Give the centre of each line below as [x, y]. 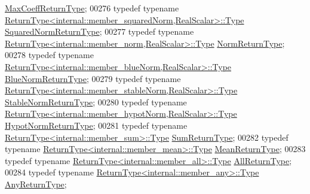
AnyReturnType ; [36, 184]
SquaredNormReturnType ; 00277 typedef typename [99, 31]
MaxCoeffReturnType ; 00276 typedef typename [92, 8]
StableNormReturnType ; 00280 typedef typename [96, 101]
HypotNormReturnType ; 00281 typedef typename [96, 125]
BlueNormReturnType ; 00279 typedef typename [93, 78]
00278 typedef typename [49, 55]
